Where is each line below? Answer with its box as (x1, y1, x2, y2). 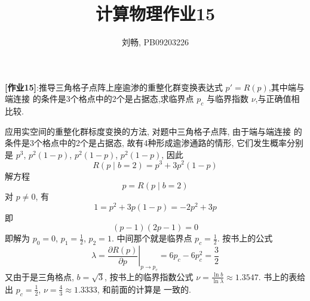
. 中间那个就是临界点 (111, 232, 192, 244)
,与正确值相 (255, 92, 300, 105)
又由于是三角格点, (5, 270, 74, 283)
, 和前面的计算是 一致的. (97, 283, 191, 295)
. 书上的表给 (258, 270, 306, 283)
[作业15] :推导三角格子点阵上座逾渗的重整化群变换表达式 (5, 80, 223, 93)
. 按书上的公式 (217, 232, 273, 244)
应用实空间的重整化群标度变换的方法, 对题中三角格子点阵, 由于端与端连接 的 (5, 125, 302, 137)
